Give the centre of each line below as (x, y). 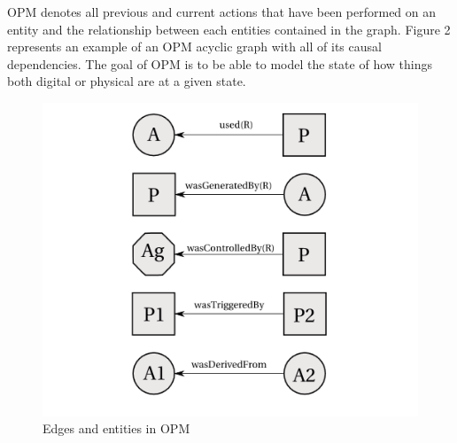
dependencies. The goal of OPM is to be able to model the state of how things (220, 63)
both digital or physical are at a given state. (127, 81)
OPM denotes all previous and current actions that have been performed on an (222, 12)
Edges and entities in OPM (116, 428)
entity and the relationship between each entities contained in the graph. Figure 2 (229, 29)
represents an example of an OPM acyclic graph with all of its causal (194, 47)
